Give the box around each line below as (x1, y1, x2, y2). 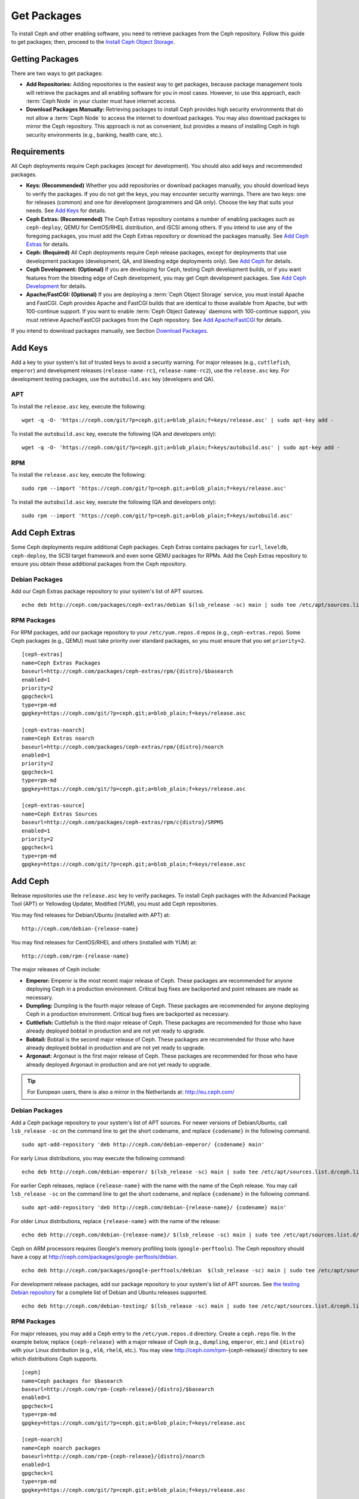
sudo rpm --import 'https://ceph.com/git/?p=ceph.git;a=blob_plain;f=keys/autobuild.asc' (22, 513, 293, 519)
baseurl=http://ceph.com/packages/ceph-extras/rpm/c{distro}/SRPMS (22, 819, 224, 826)
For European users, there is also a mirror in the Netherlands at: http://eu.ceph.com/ (27, 1088, 235, 1095)
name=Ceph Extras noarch (22, 735, 95, 742)
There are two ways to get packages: (11, 70, 103, 77)
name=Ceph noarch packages (22, 1444, 101, 1451)
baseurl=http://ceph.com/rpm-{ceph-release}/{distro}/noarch (22, 1453, 205, 1460)
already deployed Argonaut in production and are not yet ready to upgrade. (26, 1061, 212, 1068)
